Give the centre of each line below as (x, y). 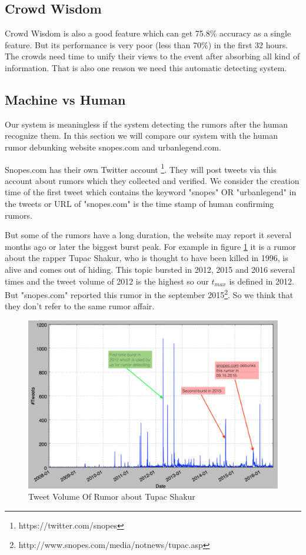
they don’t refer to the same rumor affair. (80, 306)
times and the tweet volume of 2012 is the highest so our (107, 281)
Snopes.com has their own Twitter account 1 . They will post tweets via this (141, 168)
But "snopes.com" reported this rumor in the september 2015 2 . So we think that (149, 294)
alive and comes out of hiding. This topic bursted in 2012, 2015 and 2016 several (150, 269)
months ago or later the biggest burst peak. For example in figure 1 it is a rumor (150, 246)
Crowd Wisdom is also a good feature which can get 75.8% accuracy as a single (148, 33)
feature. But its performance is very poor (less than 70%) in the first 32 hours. (147, 44)
